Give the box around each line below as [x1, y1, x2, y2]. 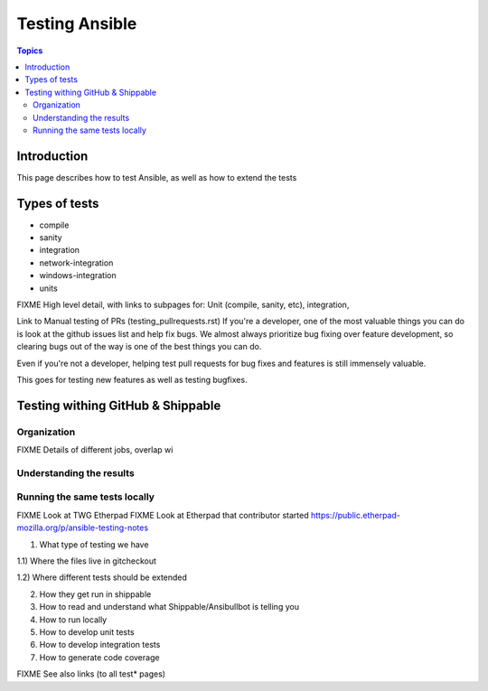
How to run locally [39, 614, 108, 625]
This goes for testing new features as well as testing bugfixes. [16, 375, 248, 385]
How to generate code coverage [39, 651, 160, 663]
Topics [16, 45, 43, 56]
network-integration [39, 257, 114, 268]
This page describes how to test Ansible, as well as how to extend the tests [16, 172, 297, 182]
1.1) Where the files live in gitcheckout [16, 556, 157, 566]
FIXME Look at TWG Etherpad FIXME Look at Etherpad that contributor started [16, 509, 309, 520]
